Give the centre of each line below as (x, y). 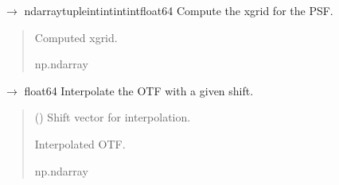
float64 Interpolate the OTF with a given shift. (139, 90)
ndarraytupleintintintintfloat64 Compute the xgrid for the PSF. (179, 10)
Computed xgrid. (76, 37)
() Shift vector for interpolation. (113, 117)
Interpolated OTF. (80, 143)
